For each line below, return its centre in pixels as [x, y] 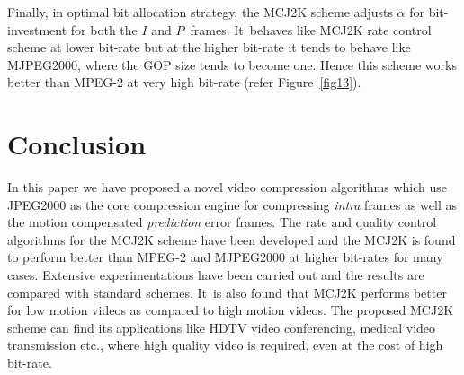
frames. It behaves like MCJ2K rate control [311, 29]
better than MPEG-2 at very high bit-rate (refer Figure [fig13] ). [184, 82]
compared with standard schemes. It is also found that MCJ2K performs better [227, 292]
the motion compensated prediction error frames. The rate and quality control [222, 222]
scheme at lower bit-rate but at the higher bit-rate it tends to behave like [209, 47]
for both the [104, 29]
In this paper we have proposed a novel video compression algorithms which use [228, 187]
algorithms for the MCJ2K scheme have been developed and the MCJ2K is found [232, 239]
